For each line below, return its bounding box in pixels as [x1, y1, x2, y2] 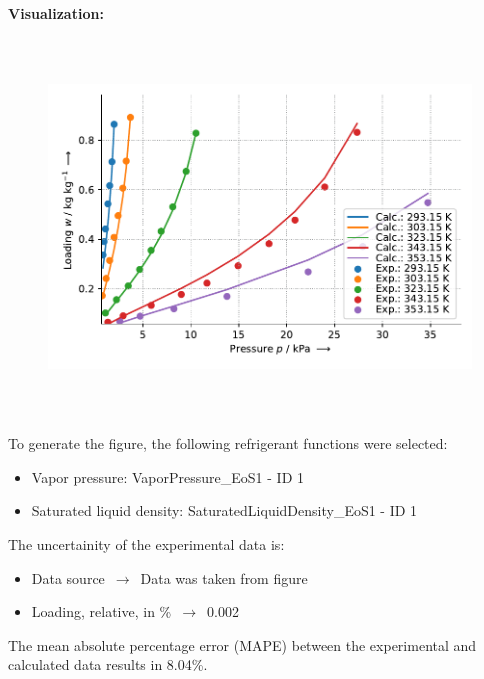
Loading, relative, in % [31, 601, 172, 622]
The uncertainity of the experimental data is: [8, 533, 285, 554]
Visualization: [8, 3, 104, 23]
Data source [31, 567, 105, 588]
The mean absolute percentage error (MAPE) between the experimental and [8, 634, 477, 655]
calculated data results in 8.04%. [8, 654, 208, 675]
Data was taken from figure [140, 567, 308, 588]
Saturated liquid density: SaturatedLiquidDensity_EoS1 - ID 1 [31, 500, 418, 521]
